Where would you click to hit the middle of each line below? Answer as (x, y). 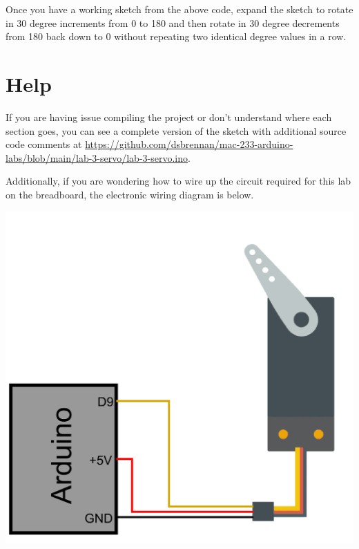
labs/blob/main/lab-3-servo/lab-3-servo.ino (97, 157)
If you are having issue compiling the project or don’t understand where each (169, 117)
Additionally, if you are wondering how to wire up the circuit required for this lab (178, 181)
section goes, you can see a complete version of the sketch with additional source (176, 130)
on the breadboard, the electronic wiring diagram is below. (130, 194)
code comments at (44, 144)
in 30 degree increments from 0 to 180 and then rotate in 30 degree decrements (173, 22)
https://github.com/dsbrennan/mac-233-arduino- (189, 144)
